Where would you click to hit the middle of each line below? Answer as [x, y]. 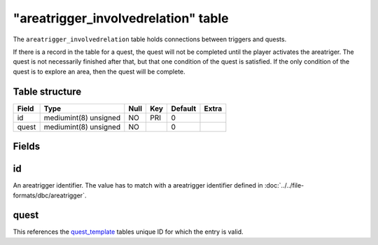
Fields [27, 147]
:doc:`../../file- [284, 185]
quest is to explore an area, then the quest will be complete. [99, 71]
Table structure [47, 91]
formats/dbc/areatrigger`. [50, 195]
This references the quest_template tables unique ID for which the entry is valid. [128, 232]
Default [184, 108]
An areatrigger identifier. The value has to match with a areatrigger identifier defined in [138, 185]
